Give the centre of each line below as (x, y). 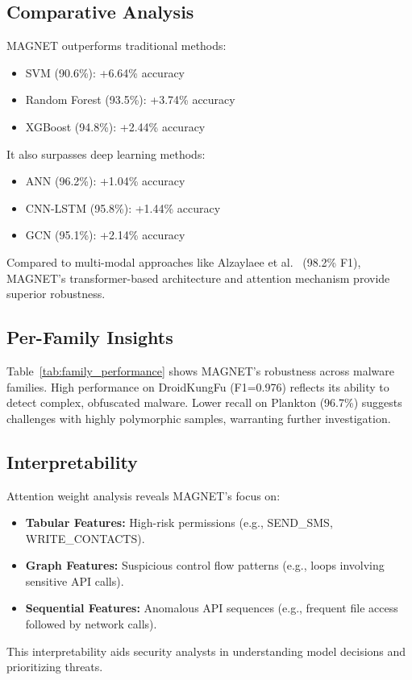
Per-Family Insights (90, 337)
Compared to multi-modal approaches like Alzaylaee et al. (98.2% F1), (184, 261)
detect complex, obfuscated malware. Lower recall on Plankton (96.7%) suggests (204, 402)
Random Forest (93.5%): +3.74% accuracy (130, 100)
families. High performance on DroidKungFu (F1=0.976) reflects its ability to (198, 386)
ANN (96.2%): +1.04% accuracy (105, 181)
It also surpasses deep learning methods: (106, 153)
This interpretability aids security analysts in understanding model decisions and (206, 651)
